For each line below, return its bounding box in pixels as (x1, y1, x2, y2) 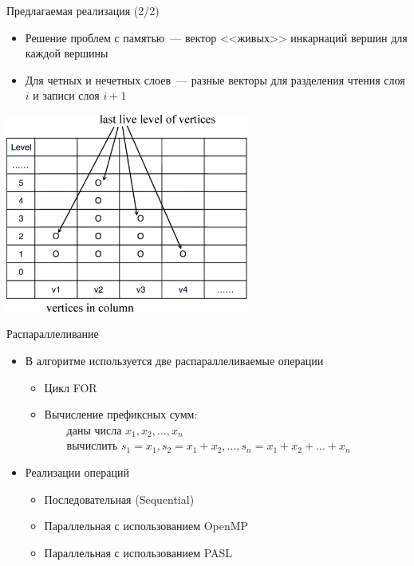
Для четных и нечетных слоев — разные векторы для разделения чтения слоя (25, 71, 405, 88)
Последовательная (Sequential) (44, 490, 195, 507)
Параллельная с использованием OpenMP (44, 517, 249, 534)
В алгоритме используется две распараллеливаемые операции (25, 352, 324, 369)
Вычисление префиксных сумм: (44, 406, 198, 423)
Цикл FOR (44, 379, 97, 395)
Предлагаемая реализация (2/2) (6, 2, 160, 18)
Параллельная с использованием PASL (44, 544, 233, 560)
